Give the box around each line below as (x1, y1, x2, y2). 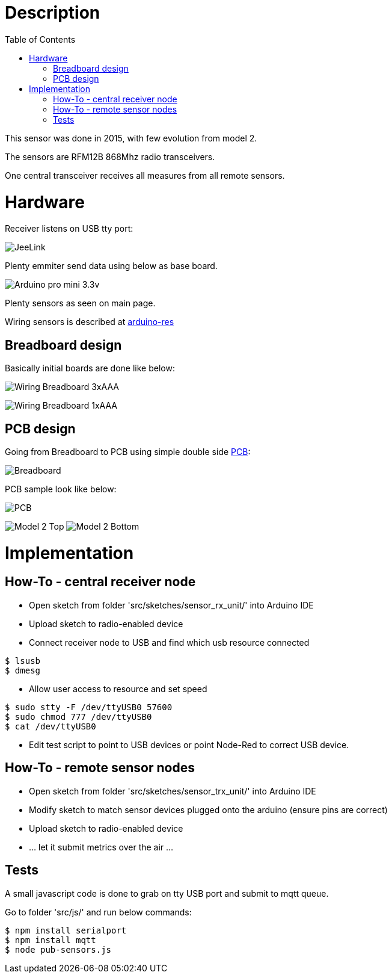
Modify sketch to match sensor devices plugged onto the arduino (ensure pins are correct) (29, 804, 388, 815)
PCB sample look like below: (5, 483, 117, 494)
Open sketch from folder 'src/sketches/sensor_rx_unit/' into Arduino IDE (29, 599, 314, 610)
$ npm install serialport (5, 925, 127, 935)
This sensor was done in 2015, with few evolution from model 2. (5, 132, 257, 143)
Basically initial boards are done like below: (5, 363, 175, 374)
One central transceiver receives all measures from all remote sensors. (5, 170, 285, 181)
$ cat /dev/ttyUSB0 (5, 721, 96, 731)
